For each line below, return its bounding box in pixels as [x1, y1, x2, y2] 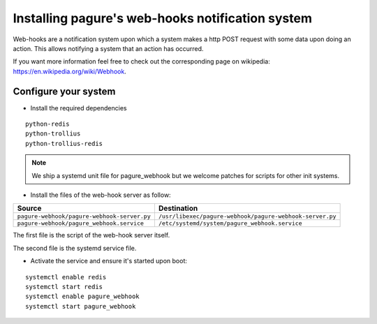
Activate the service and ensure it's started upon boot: [30, 257, 188, 265]
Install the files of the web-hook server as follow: [30, 191, 171, 199]
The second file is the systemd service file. [13, 244, 137, 252]
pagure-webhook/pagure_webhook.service [17, 220, 145, 227]
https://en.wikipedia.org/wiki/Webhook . [13, 67, 127, 75]
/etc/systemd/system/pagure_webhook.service [158, 220, 303, 227]
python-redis [25, 120, 70, 128]
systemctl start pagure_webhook [25, 302, 136, 310]
